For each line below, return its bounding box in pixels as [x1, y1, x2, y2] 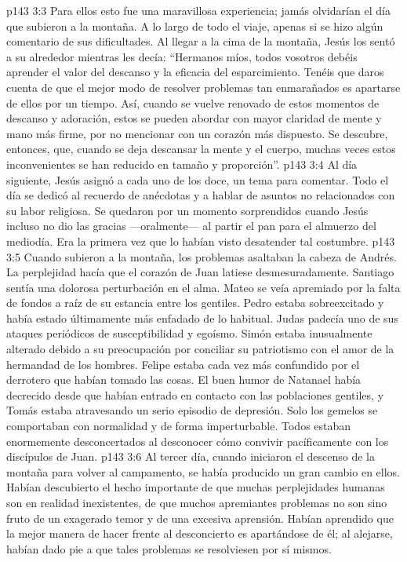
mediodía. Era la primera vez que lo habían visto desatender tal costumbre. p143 [6, 232, 395, 249]
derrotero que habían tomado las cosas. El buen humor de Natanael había [6, 371, 362, 388]
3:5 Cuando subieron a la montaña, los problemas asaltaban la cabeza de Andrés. [6, 248, 397, 265]
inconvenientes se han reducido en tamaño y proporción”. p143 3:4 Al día [6, 155, 358, 172]
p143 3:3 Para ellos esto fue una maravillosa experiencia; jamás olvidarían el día [6, 2, 391, 18]
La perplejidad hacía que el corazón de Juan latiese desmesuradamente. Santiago [6, 264, 394, 280]
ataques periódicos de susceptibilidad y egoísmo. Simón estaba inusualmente [6, 325, 372, 341]
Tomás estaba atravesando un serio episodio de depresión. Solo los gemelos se [6, 402, 378, 418]
